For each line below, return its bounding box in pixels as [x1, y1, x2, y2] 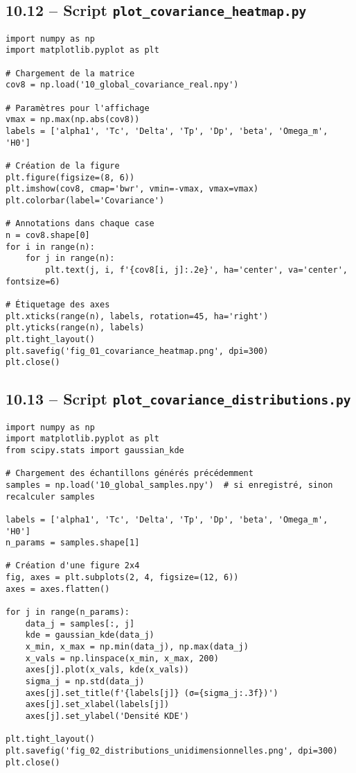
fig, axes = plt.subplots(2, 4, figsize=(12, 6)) [6, 572, 239, 583]
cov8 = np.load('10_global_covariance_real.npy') [6, 80, 239, 90]
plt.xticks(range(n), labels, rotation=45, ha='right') [6, 311, 269, 321]
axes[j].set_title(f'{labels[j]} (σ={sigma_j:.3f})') [25, 688, 278, 698]
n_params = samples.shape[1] [6, 538, 140, 548]
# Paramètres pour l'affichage [6, 103, 150, 113]
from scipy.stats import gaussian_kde [6, 445, 184, 455]
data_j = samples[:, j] [25, 618, 135, 629]
